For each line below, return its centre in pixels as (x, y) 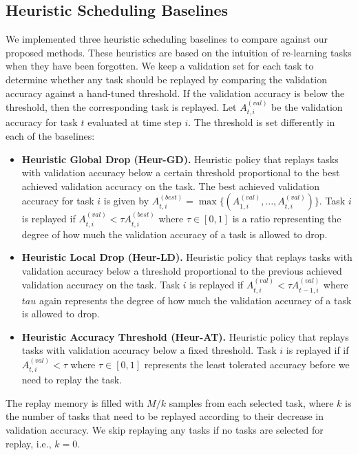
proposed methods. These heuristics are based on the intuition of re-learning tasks (179, 52)
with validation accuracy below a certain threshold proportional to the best (181, 172)
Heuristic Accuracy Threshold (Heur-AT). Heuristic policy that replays (185, 336)
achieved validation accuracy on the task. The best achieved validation (171, 186)
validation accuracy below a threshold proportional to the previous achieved (182, 270)
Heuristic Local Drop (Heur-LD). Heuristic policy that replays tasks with (187, 257)
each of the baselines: (50, 136)
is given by (126, 201)
